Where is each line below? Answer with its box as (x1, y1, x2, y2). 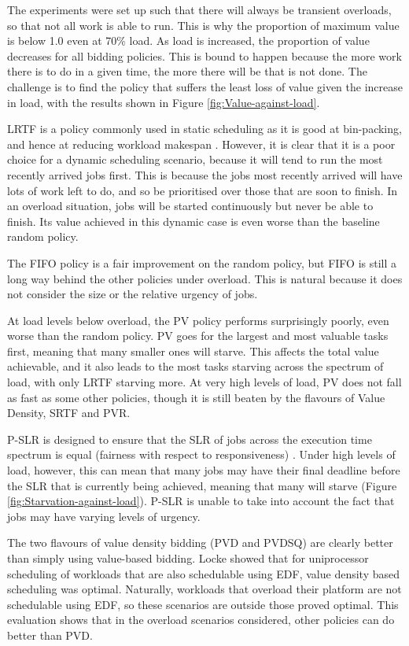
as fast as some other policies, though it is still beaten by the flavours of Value (7, 389, 385, 405)
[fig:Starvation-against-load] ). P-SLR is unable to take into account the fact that (7, 493, 395, 509)
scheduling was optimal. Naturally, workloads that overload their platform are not (7, 581, 402, 597)
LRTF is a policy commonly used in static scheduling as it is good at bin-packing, (7, 120, 402, 137)
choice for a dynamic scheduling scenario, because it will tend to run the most (7, 151, 383, 168)
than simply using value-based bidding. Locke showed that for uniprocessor (7, 550, 369, 566)
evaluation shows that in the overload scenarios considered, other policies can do (7, 611, 395, 628)
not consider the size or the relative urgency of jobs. (7, 286, 258, 302)
